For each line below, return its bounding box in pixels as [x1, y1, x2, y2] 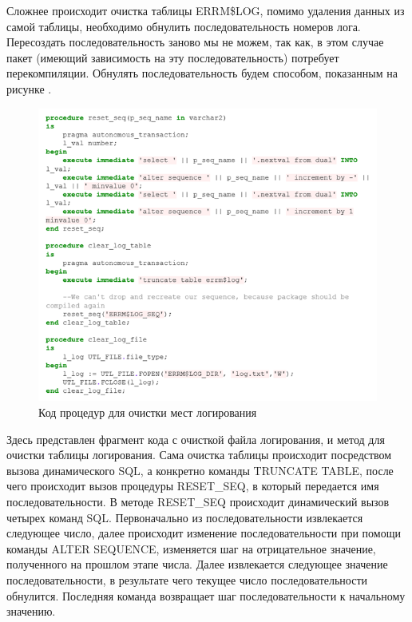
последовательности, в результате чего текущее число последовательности [6, 572, 367, 588]
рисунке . [6, 80, 52, 97]
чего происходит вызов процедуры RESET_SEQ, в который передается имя [6, 477, 379, 494]
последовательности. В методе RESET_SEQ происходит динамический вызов [6, 493, 390, 510]
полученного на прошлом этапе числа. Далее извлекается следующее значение [6, 556, 388, 572]
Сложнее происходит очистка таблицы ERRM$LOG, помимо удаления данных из [6, 2, 405, 18]
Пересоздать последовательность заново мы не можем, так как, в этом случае [6, 34, 384, 50]
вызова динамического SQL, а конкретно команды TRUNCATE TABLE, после [6, 462, 394, 478]
